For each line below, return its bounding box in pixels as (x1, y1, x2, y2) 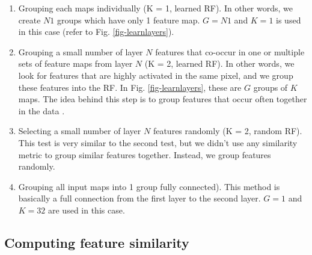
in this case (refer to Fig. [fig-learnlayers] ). (18, 25, 174, 38)
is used (276, 13, 301, 26)
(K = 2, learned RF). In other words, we (144, 57, 295, 70)
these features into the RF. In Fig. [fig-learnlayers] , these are (18, 81, 242, 93)
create (18, 13, 41, 26)
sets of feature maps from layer (18, 57, 133, 70)
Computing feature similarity (4, 233, 189, 251)
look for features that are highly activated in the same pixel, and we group (18, 69, 293, 81)
